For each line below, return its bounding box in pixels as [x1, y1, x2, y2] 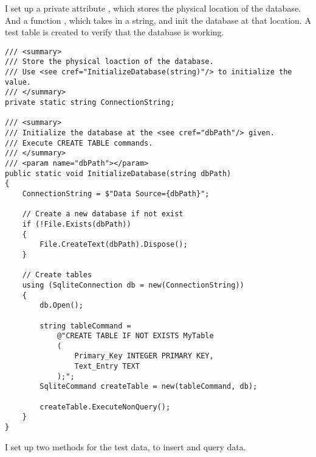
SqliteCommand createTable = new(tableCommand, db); [39, 382, 258, 391]
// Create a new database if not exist [22, 210, 184, 219]
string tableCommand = [39, 321, 131, 330]
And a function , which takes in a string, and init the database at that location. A [5, 13, 311, 26]
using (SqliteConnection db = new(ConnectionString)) [22, 280, 244, 289]
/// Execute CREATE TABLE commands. [5, 138, 153, 147]
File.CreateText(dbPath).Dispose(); [39, 240, 188, 249]
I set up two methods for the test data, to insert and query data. [5, 440, 246, 453]
